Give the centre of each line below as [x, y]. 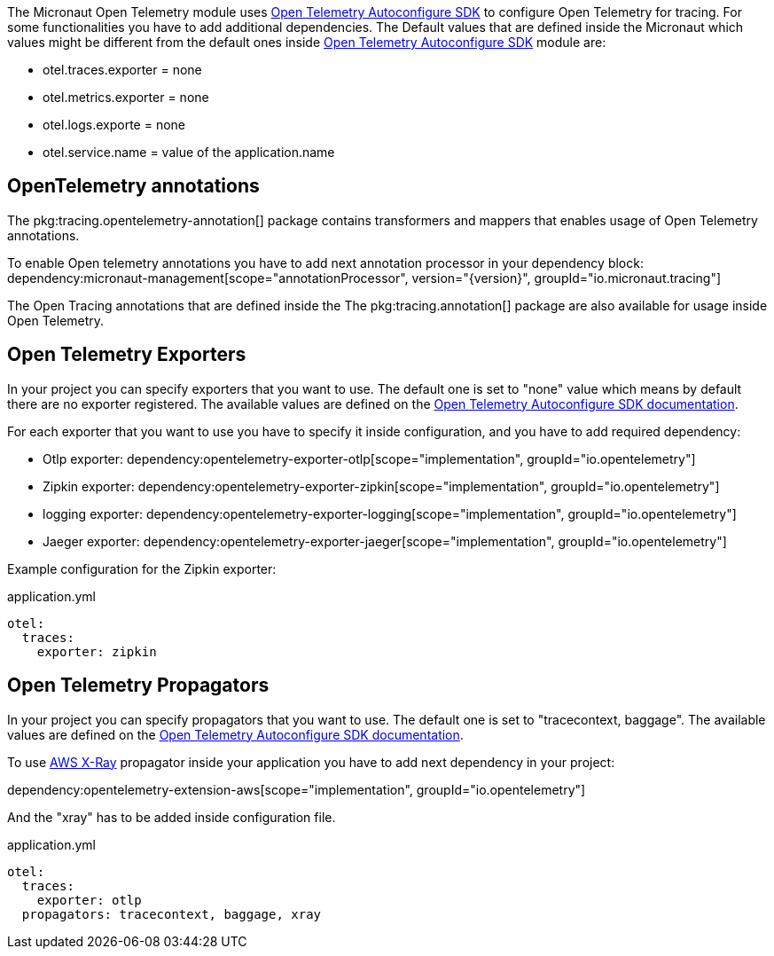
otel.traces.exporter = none [122, 70]
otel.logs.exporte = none [114, 125]
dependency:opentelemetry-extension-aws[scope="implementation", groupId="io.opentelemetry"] [297, 789]
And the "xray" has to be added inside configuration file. [172, 817]
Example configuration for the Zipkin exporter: [142, 568]
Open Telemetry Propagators [138, 686]
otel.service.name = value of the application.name [189, 152]
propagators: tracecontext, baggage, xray [172, 914]
